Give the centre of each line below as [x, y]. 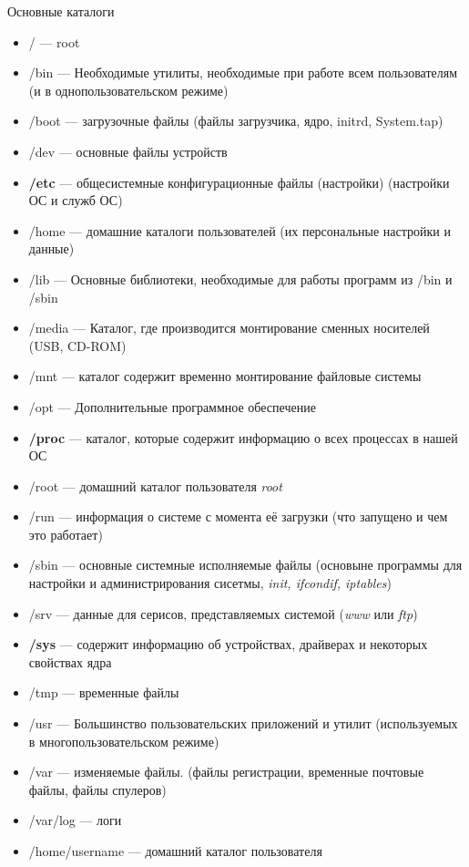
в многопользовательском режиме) [124, 741]
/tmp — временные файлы [104, 692]
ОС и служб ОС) [76, 200]
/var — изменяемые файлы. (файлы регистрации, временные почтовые [226, 772]
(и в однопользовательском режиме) [128, 90]
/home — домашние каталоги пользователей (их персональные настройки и [240, 230]
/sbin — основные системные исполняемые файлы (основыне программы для [245, 565]
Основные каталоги [61, 11]
